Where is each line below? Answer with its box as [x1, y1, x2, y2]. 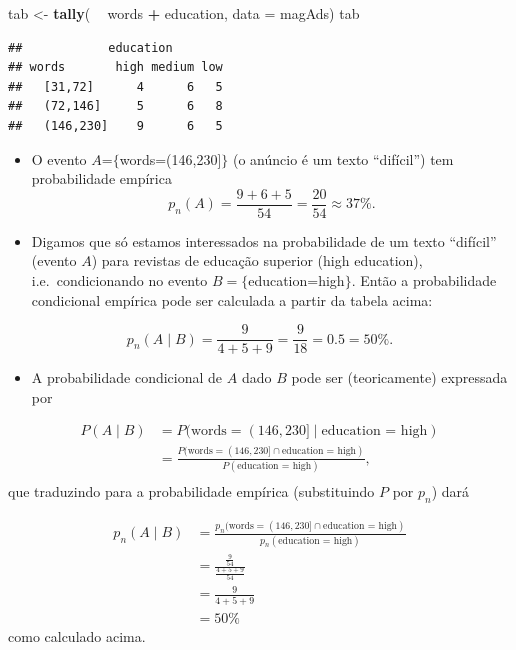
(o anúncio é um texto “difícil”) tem [233, 148, 454, 169]
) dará [431, 481, 470, 502]
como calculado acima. [8, 625, 146, 646]
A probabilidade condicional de [31, 367, 223, 388]
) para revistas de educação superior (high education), [91, 250, 423, 271]
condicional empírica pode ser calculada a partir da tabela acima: [31, 289, 433, 310]
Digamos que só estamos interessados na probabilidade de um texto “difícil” [31, 230, 497, 251]
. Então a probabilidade [351, 270, 497, 290]
